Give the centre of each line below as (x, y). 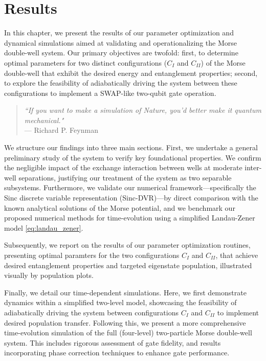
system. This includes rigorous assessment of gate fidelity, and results (113, 342)
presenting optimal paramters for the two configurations (92, 255)
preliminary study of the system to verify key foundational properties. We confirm (133, 157)
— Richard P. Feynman (61, 130)
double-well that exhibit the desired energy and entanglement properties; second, (131, 73)
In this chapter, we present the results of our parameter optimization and (119, 33)
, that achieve (237, 255)
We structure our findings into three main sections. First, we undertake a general (131, 147)
